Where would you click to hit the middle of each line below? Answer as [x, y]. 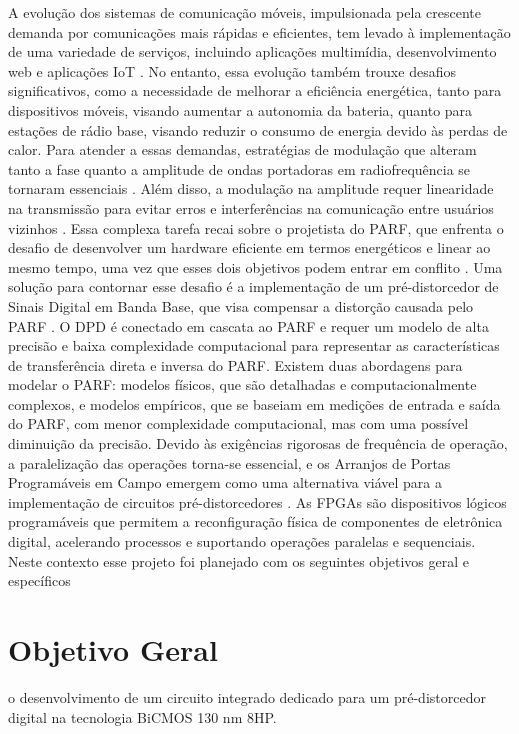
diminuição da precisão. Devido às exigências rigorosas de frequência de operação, [258, 443]
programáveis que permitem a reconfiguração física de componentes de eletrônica [255, 521]
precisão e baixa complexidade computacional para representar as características [254, 345]
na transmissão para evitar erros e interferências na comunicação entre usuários [251, 207]
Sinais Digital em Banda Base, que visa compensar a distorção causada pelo [241, 305]
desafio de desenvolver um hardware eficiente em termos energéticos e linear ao [249, 247]
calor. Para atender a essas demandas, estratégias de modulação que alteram [242, 149]
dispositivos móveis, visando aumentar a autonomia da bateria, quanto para [240, 109]
